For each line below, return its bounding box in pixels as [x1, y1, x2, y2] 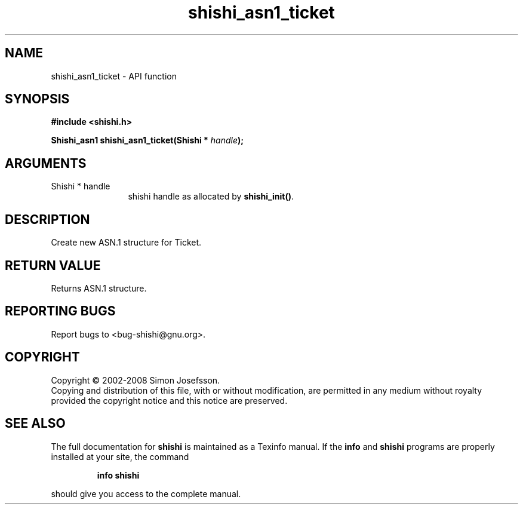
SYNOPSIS [5, 91, 70, 107]
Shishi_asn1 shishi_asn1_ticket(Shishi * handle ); [51, 135, 244, 146]
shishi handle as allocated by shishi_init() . [128, 191, 294, 202]
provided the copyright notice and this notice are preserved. [51, 395, 288, 406]
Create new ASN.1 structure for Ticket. [51, 237, 202, 248]
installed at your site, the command [51, 451, 189, 462]
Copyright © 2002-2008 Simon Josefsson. [51, 375, 220, 385]
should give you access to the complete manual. [51, 488, 241, 499]
